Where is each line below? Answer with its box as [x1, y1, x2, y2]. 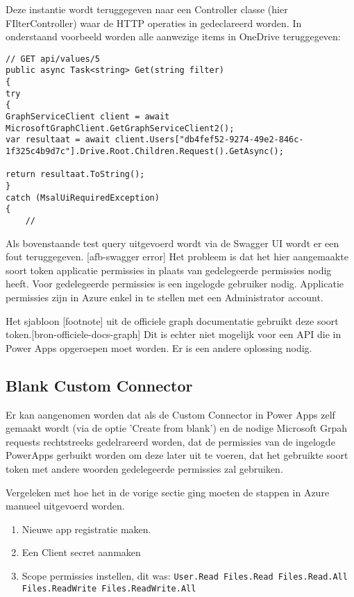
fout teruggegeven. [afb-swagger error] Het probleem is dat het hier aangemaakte [6, 249, 348, 264]
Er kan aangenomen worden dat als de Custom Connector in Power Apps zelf [6, 407, 335, 421]
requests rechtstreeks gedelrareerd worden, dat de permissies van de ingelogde [6, 434, 335, 448]
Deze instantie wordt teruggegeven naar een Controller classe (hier [6, 2, 288, 16]
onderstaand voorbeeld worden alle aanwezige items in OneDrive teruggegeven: [6, 29, 341, 44]
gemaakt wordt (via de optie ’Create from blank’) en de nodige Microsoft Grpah [6, 421, 347, 435]
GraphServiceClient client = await [6, 112, 170, 122]
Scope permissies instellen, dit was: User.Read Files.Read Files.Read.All [22, 568, 348, 582]
